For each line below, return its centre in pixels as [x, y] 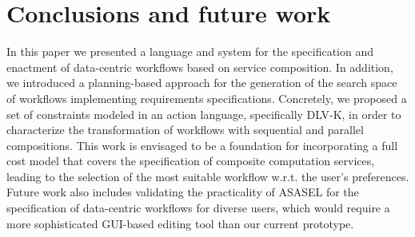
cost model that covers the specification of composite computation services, [191, 161]
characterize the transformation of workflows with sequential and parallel [185, 130]
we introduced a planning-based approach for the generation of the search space [202, 83]
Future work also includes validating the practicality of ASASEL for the [183, 192]
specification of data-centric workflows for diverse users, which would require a [198, 208]
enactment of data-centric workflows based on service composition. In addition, [200, 67]
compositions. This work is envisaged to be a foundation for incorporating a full [202, 145]
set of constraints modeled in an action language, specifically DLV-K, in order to [204, 114]
